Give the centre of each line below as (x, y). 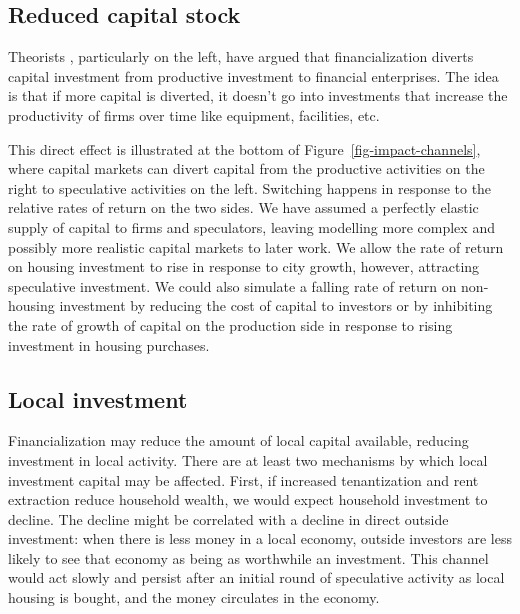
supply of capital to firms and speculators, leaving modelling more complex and (251, 226)
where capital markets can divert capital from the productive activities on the (246, 168)
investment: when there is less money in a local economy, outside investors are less (260, 538)
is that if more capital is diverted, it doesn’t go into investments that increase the (258, 95)
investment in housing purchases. (109, 344)
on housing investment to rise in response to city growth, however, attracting (244, 266)
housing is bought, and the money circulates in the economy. (194, 597)
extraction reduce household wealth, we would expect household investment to (248, 499)
